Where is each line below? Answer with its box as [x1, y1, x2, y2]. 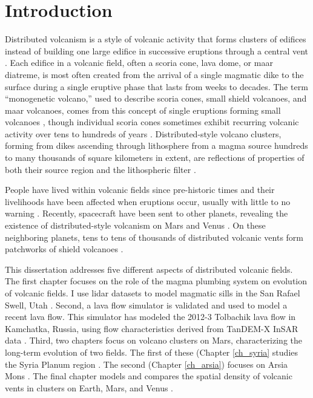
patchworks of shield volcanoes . [5, 243, 124, 255]
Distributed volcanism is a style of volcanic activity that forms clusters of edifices [5, 33, 306, 45]
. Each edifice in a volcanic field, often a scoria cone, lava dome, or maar [5, 56, 273, 69]
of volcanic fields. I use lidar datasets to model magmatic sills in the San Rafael [5, 287, 300, 299]
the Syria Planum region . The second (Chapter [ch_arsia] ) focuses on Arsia [5, 357, 288, 370]
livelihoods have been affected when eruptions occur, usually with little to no [5, 195, 291, 207]
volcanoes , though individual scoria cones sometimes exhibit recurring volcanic [5, 116, 299, 128]
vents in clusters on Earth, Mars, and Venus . [5, 381, 173, 394]
